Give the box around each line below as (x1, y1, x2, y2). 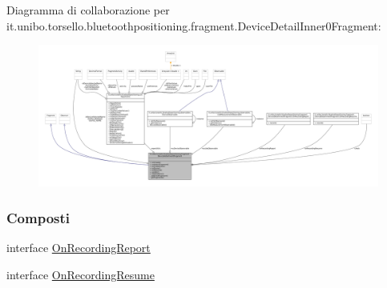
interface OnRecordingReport (6, 239, 151, 256)
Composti (6, 207, 71, 227)
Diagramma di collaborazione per (6, 2, 170, 18)
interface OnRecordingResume (6, 266, 155, 282)
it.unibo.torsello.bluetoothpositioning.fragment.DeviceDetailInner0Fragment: (6, 17, 381, 34)
